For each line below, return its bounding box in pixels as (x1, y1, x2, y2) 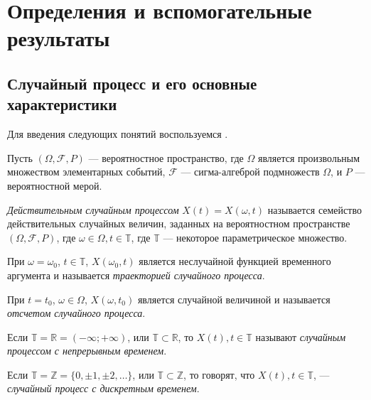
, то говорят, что (183, 367, 255, 382)
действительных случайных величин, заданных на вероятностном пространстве (7, 216, 350, 231)
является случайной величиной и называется (137, 291, 330, 306)
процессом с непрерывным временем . (7, 343, 167, 358)
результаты (7, 23, 110, 53)
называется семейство (267, 202, 362, 217)
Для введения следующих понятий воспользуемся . (7, 126, 228, 141)
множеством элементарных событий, (7, 164, 166, 179)
